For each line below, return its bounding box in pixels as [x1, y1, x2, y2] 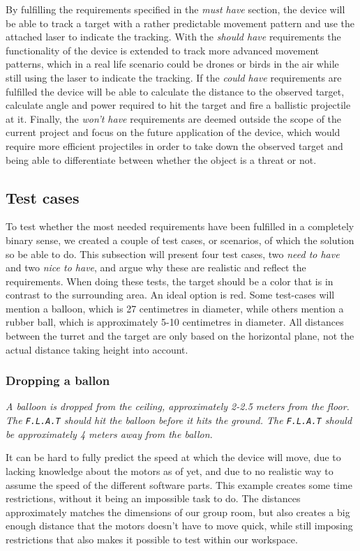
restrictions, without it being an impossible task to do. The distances [6, 491, 301, 506]
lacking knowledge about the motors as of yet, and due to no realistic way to [6, 463, 333, 478]
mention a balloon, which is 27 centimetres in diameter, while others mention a [6, 301, 344, 315]
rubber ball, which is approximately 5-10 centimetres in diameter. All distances [6, 315, 344, 329]
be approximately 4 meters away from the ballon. [6, 426, 213, 441]
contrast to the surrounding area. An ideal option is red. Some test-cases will [6, 287, 335, 302]
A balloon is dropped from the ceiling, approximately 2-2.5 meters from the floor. [6, 399, 350, 414]
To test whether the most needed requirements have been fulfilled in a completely [6, 219, 354, 234]
